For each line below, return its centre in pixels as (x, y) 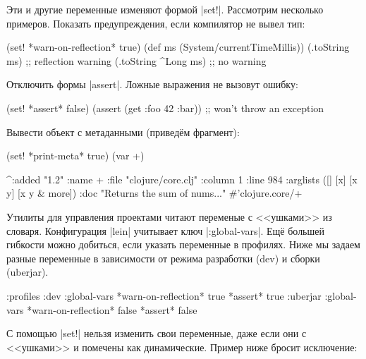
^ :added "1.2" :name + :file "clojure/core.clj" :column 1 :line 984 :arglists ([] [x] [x (182, 179)
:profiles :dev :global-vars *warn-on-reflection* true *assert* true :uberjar (164, 295)
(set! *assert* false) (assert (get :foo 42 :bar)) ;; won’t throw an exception (165, 108)
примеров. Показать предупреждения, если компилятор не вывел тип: (156, 23)
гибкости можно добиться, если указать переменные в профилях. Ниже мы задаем (183, 244)
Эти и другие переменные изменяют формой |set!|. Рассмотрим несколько (165, 9)
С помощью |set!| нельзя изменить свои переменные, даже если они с (157, 333)
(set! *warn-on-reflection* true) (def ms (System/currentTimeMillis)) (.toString (178, 47)
